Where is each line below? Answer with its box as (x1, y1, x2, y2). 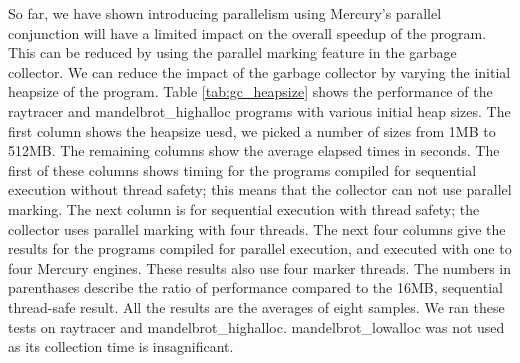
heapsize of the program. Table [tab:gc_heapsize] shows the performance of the (8, 81, 493, 102)
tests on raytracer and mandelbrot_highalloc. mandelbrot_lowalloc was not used (8, 316, 505, 337)
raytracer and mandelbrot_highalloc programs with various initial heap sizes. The (8, 100, 511, 121)
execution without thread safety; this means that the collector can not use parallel (8, 179, 512, 200)
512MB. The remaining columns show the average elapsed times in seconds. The (8, 140, 500, 161)
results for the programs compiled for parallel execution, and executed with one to (8, 238, 512, 259)
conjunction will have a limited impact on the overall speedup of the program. (8, 22, 487, 43)
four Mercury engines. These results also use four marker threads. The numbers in (8, 257, 512, 278)
